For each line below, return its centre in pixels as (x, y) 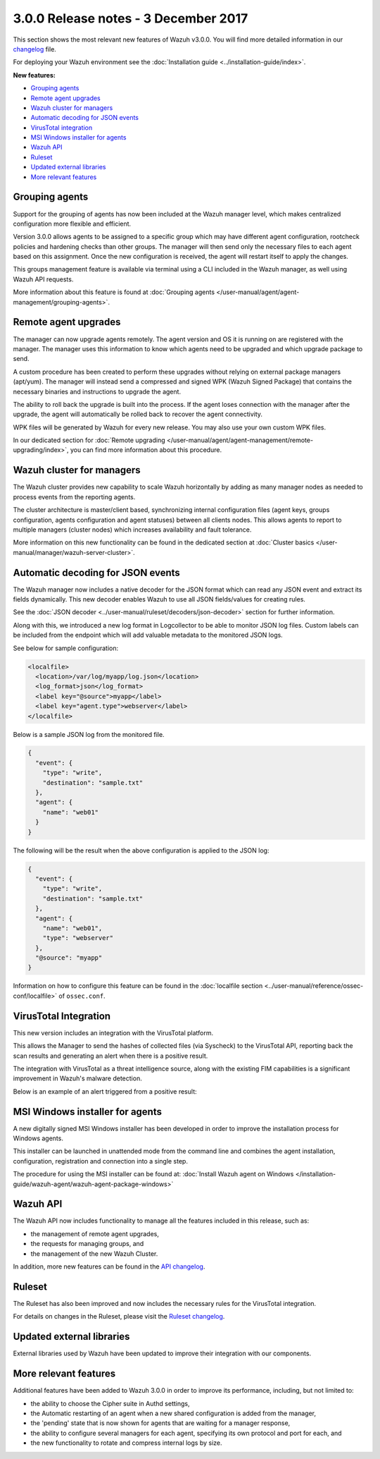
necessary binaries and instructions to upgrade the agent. (97, 391)
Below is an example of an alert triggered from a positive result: (105, 1091)
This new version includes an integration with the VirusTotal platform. (113, 1032)
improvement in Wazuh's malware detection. (77, 1078)
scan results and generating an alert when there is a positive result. (110, 1056)
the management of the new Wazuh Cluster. (94, 1253)
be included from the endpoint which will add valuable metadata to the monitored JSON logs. (148, 635)
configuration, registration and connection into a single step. (100, 1161)
